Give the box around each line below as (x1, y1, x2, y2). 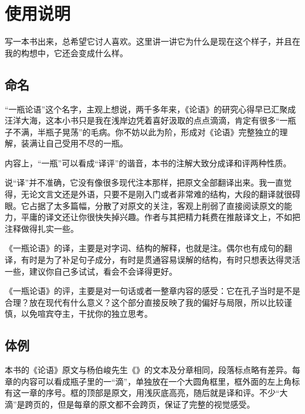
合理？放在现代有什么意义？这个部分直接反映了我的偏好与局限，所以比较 (5, 296, 284, 308)
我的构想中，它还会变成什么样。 (5, 46, 128, 59)
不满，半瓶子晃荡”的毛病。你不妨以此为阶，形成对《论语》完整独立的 (12, 125, 280, 138)
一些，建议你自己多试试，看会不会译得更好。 (5, 265, 177, 277)
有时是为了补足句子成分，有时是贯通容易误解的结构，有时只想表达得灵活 (21, 254, 300, 266)
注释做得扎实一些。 (5, 222, 79, 234)
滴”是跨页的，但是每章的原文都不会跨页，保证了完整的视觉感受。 (5, 398, 255, 410)
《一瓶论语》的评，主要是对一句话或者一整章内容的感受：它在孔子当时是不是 (5, 285, 300, 297)
